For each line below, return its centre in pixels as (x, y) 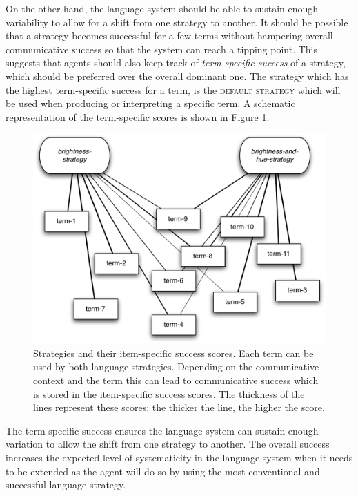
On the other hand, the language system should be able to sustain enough (162, 8)
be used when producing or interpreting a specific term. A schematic (150, 103)
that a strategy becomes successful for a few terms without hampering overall (169, 36)
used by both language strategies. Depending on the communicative (176, 366)
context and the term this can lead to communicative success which (176, 380)
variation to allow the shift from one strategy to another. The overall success (168, 444)
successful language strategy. (66, 485)
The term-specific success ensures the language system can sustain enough (162, 430)
